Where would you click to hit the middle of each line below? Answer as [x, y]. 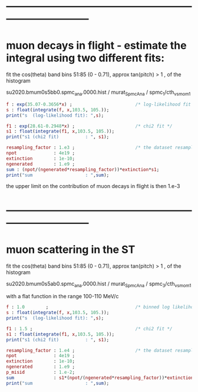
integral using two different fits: [85, 58]
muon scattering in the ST [71, 249]
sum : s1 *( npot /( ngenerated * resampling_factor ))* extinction [100, 378]
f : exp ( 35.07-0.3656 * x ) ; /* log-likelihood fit [99, 104]
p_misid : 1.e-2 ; [41, 373]
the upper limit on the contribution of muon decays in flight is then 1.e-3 [93, 186]
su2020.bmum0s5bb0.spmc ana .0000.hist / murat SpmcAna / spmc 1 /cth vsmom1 [98, 93]
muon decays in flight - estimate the [96, 46]
